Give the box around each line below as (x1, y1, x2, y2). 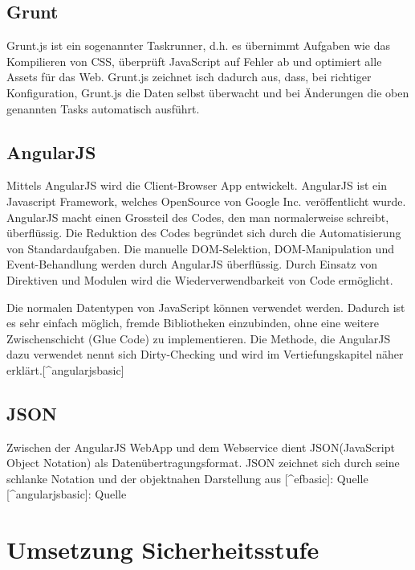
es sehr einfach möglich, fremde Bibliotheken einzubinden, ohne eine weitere (6, 314, 380, 331)
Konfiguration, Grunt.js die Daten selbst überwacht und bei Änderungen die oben (6, 84, 409, 100)
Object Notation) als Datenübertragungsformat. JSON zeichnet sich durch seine (6, 454, 400, 471)
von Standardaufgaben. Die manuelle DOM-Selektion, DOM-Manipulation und (6, 240, 394, 256)
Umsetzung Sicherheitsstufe (6, 533, 319, 566)
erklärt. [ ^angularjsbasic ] (6, 361, 124, 378)
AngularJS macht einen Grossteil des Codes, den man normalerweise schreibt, (6, 208, 389, 225)
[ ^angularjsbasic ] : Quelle (6, 486, 127, 502)
